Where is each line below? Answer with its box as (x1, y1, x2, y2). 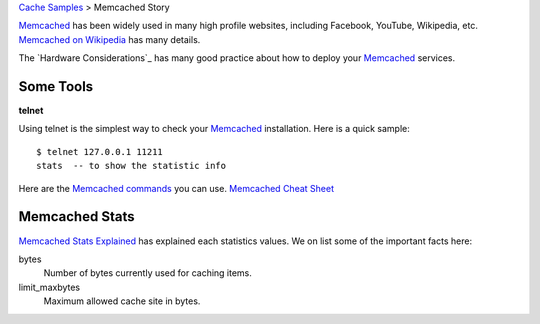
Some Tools (18, 78, 94, 95)
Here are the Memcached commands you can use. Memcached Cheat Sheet (18, 182, 335, 194)
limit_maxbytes (18, 281, 81, 293)
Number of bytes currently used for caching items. (43, 267, 252, 279)
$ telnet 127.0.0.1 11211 (36, 146, 164, 157)
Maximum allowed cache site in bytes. (43, 295, 201, 307)
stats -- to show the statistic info (36, 160, 227, 172)
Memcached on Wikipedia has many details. (18, 33, 201, 45)
